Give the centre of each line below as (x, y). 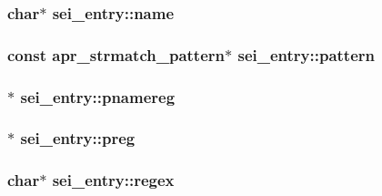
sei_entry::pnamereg (98, 96)
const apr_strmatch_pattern (116, 54)
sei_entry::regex (113, 180)
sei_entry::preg (78, 138)
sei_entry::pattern (306, 54)
